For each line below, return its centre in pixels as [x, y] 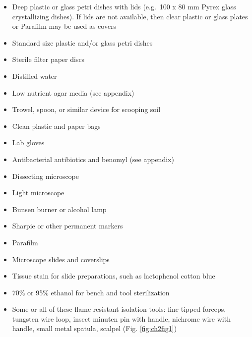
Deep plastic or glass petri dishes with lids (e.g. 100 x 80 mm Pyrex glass [124, 6]
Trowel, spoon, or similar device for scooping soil [86, 109]
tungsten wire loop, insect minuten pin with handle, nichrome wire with [121, 318]
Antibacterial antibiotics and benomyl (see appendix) [93, 159]
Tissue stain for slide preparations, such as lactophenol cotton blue [114, 276]
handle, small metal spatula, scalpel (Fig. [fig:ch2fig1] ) [94, 328]
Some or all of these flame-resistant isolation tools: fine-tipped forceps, [119, 309]
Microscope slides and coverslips [61, 259]
